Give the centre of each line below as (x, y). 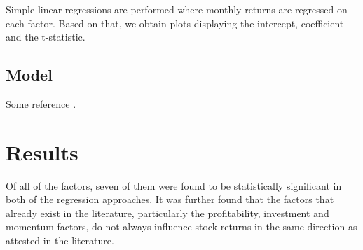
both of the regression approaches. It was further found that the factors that (170, 199)
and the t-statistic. (46, 37)
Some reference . (41, 103)
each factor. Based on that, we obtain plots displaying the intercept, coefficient (175, 23)
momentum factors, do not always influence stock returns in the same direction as (181, 227)
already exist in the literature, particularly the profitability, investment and (167, 213)
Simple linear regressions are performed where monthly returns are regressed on (177, 9)
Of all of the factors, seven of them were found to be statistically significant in (174, 185)
